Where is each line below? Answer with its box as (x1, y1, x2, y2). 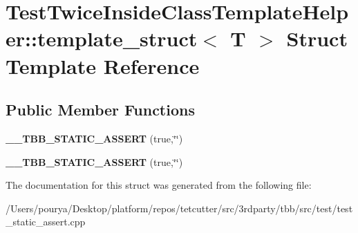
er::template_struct (6, 24, 198, 53)
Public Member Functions (6, 99, 195, 120)
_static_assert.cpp (6, 214, 86, 229)
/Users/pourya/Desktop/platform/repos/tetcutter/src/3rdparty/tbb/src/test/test (6, 201, 353, 215)
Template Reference (6, 51, 200, 80)
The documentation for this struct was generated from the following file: (6, 178, 312, 192)
